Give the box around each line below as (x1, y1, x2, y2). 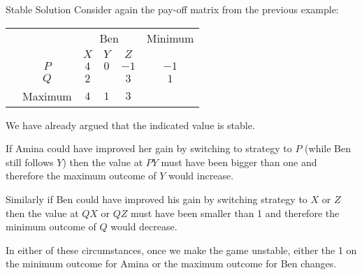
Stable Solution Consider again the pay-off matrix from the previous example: (6, 2, 339, 16)
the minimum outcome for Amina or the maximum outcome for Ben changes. (6, 256, 337, 271)
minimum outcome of (6, 219, 96, 234)
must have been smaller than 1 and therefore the (131, 205, 340, 220)
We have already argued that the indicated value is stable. (6, 117, 255, 132)
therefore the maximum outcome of (6, 168, 157, 183)
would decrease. (110, 219, 178, 234)
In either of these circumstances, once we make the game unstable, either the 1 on (6, 242, 357, 257)
